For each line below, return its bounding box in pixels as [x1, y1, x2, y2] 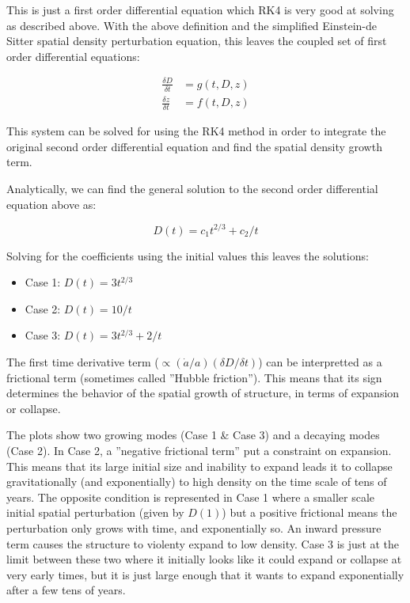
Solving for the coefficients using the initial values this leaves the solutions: [6, 247, 369, 264]
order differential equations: [6, 47, 140, 64]
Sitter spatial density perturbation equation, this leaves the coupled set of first [6, 32, 387, 49]
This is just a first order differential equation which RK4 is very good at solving [6, 2, 394, 17]
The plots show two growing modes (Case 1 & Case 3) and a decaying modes [6, 427, 380, 443]
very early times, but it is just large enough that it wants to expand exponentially [6, 566, 404, 582]
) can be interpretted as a [258, 353, 382, 370]
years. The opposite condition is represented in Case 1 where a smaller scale [6, 488, 374, 505]
